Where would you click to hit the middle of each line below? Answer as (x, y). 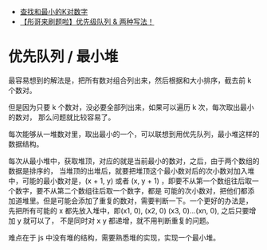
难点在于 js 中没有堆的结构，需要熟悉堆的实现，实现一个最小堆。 (114, 237)
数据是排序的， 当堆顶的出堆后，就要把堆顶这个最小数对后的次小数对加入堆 (132, 170)
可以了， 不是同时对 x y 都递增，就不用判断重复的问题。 (122, 221)
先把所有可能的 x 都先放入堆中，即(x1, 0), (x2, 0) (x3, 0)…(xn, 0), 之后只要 (129, 210)
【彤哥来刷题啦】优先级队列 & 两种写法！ (87, 21)
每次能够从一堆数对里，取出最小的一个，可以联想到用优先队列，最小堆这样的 (134, 134)
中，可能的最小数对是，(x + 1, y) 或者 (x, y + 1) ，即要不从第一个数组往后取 (130, 181)
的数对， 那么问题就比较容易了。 (62, 117)
